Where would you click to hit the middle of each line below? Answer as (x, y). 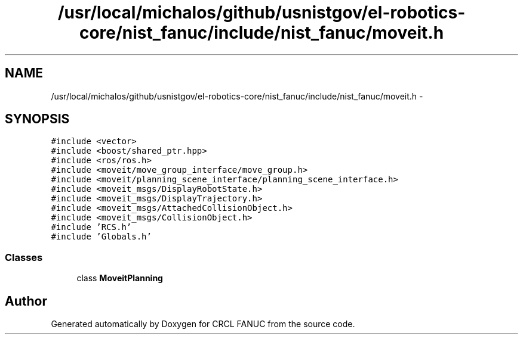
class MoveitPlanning (120, 278)
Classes (24, 257)
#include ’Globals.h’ (101, 237)
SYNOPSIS (37, 119)
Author (26, 301)
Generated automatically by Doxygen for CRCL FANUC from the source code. (203, 324)
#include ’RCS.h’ (91, 227)
